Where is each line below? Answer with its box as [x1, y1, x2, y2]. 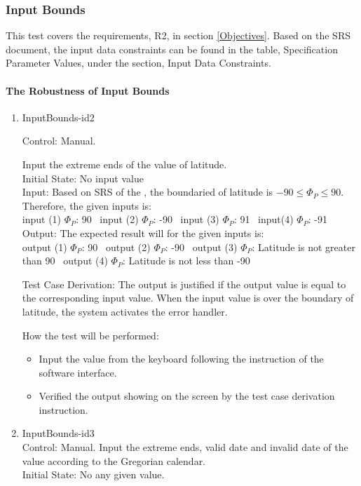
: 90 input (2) [76, 212, 139, 227]
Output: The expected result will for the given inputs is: [22, 225, 264, 240]
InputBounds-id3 [22, 426, 95, 440]
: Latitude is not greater [252, 239, 355, 254]
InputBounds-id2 [22, 109, 95, 124]
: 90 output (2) [81, 239, 151, 254]
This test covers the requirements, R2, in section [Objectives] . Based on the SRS [6, 28, 350, 43]
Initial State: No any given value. [22, 467, 165, 482]
